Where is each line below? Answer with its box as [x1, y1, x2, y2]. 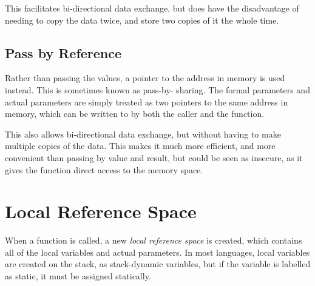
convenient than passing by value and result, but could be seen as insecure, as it [5, 151, 303, 164]
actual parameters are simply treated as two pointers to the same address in [5, 95, 288, 108]
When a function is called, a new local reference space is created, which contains [5, 234, 302, 247]
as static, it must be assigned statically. [5, 270, 151, 282]
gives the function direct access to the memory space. [5, 163, 203, 176]
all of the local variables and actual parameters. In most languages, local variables [5, 245, 310, 258]
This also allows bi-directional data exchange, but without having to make [5, 127, 281, 140]
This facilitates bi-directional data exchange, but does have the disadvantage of [5, 2, 299, 14]
